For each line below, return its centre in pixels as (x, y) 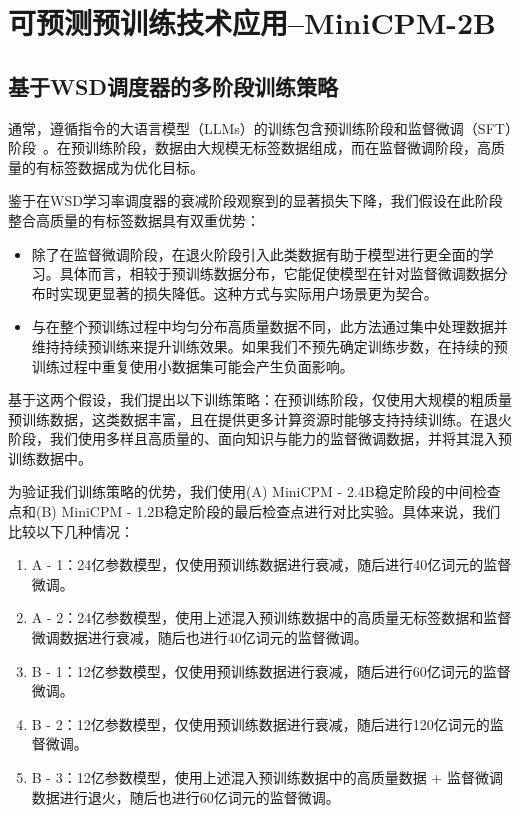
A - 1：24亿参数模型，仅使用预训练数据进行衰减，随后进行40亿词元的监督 (271, 564)
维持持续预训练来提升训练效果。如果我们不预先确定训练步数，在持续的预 (269, 345)
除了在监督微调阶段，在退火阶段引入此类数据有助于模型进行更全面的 (255, 253)
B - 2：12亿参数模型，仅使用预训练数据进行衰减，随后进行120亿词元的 (260, 723)
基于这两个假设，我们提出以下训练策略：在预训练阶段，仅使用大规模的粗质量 (260, 399)
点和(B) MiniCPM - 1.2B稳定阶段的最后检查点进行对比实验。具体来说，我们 (254, 511)
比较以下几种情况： (71, 530)
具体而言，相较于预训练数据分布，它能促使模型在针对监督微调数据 (276, 273)
